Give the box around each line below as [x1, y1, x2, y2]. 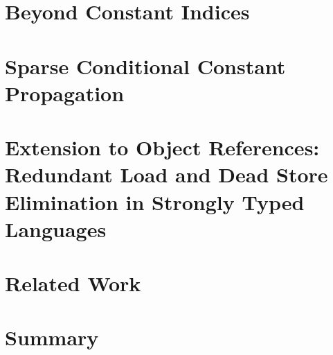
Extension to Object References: [5, 133, 320, 162]
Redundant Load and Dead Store [5, 160, 328, 189]
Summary [5, 323, 99, 352]
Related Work [5, 269, 141, 297]
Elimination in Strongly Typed [5, 187, 305, 216]
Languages [5, 214, 107, 243]
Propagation [5, 78, 125, 107]
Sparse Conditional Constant [5, 51, 286, 80]
